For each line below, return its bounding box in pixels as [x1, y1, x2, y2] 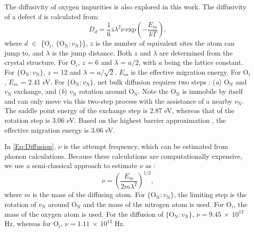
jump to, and [4, 47, 44, 58]
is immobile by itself [182, 86, 243, 96]
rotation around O [79, 86, 134, 96]
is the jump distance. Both [52, 47, 132, 58]
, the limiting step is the [174, 189, 247, 200]
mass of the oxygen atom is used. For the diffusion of [4, 208, 164, 219]
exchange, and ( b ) [14, 86, 67, 96]
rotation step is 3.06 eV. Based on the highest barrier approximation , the [4, 115, 226, 125]
